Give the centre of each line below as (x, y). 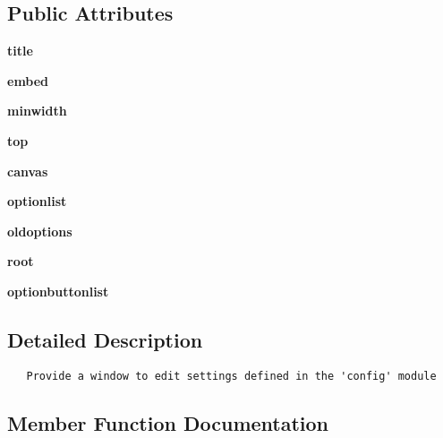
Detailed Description (105, 339)
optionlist (37, 201)
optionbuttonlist (58, 291)
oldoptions (40, 231)
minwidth (37, 111)
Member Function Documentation (168, 422)
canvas (28, 171)
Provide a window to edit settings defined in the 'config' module (231, 376)
